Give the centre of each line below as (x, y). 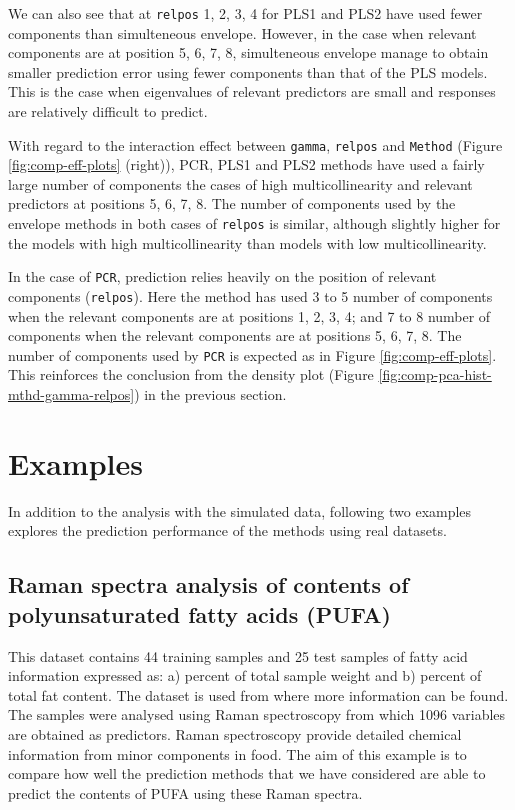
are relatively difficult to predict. (108, 111)
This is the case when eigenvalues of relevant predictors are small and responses (252, 91)
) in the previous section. (210, 394)
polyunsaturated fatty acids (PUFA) (199, 613)
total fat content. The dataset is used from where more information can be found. (258, 694)
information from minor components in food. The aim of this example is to (237, 753)
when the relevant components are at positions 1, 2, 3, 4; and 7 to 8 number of (249, 315)
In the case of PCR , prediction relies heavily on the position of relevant (222, 276)
